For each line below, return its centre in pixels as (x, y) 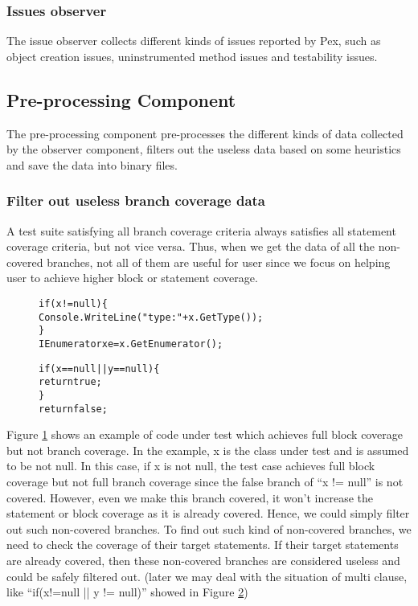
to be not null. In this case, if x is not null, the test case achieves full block (191, 466)
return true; (70, 382)
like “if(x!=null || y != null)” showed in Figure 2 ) (127, 592)
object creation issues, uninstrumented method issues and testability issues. (192, 56)
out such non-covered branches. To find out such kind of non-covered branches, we (209, 528)
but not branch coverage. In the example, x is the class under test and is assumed (208, 450)
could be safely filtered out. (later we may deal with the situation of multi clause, (207, 576)
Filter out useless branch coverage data (136, 201)
